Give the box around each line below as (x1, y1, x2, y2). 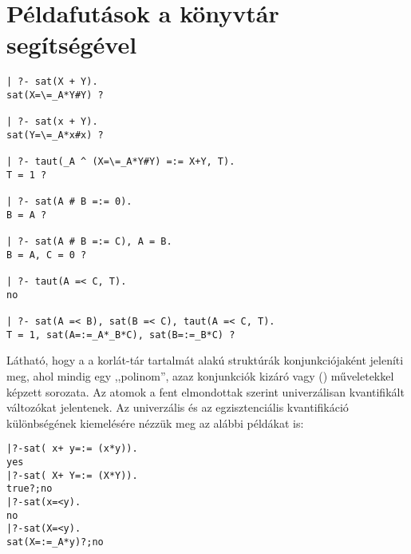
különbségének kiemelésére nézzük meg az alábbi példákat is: (6, 414, 304, 431)
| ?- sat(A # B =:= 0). (6, 196, 132, 208)
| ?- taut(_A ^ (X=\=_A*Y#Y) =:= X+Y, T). (6, 156, 235, 168)
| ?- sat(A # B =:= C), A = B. (6, 236, 172, 248)
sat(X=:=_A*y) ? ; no (6, 536, 104, 548)
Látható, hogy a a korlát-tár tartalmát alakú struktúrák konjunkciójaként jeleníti (6, 352, 404, 369)
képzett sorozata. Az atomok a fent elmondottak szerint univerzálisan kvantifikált (6, 383, 405, 400)
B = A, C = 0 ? (6, 249, 87, 261)
